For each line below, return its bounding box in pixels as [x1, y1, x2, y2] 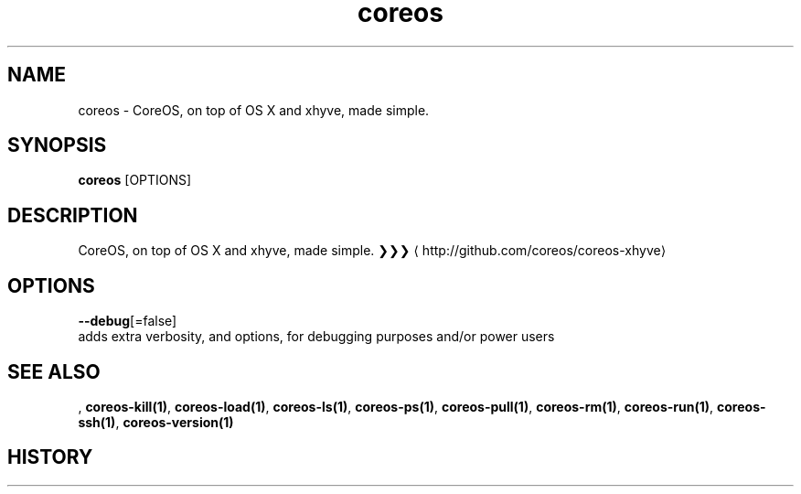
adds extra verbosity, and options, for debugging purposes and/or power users [78, 328, 555, 345]
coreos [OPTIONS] [78, 172, 192, 188]
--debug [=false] [78, 313, 177, 329]
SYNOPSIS [7, 134, 107, 157]
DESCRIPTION [7, 203, 138, 227]
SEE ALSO [7, 360, 101, 383]
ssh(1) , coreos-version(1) [78, 413, 234, 430]
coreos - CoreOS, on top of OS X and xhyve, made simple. [78, 102, 430, 118]
